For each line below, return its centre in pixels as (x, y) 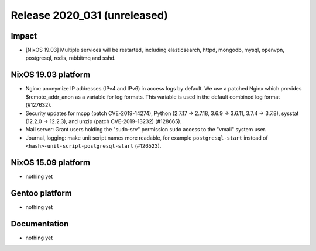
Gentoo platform (42, 193)
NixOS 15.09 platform (51, 163)
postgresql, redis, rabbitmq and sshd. (71, 58)
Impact (24, 36)
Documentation (40, 224)
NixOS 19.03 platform (51, 75)
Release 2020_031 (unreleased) (89, 15)
